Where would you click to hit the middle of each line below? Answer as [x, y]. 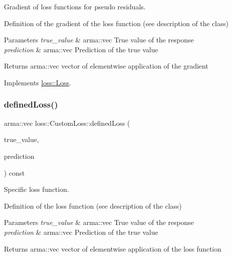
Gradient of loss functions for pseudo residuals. [75, 6]
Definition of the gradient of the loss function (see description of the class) [116, 23]
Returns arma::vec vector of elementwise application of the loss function [113, 248]
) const [15, 172]
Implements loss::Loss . [38, 82]
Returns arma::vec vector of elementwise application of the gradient [106, 66]
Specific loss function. [37, 189]
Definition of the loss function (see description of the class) [93, 205]
